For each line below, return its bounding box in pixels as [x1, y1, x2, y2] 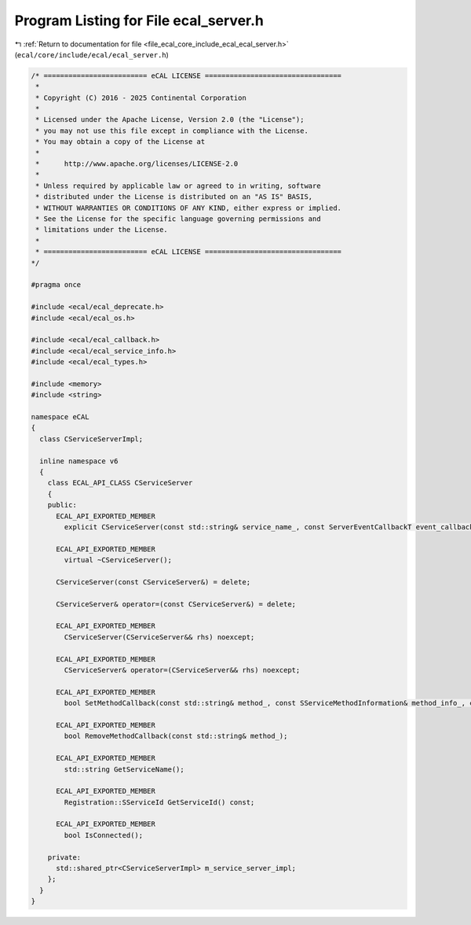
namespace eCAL [31, 413, 89, 422]
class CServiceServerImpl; [39, 434, 144, 444]
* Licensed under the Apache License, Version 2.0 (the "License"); [35, 115, 305, 124]
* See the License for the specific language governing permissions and [35, 215, 321, 223]
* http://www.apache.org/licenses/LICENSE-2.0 [35, 160, 239, 168]
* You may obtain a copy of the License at [35, 138, 206, 146]
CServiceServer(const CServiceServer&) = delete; [56, 577, 251, 586]
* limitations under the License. [35, 225, 168, 234]
